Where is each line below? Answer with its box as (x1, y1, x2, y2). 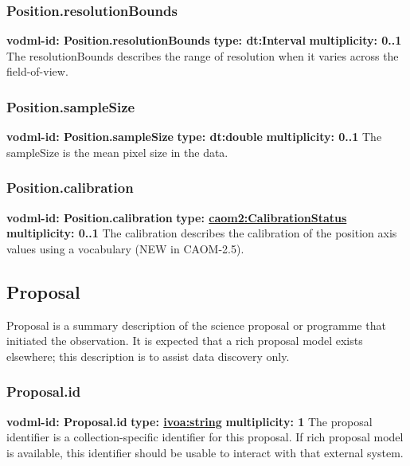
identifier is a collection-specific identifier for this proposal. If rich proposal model (6, 429, 404, 445)
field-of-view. (6, 63, 68, 80)
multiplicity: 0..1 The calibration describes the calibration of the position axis (6, 225, 397, 241)
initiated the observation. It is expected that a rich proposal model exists (6, 332, 363, 349)
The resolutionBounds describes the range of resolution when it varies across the (6, 47, 399, 64)
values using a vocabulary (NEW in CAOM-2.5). (6, 240, 244, 256)
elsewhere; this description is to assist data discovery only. (6, 347, 290, 364)
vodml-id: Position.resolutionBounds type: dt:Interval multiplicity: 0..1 (6, 32, 402, 49)
